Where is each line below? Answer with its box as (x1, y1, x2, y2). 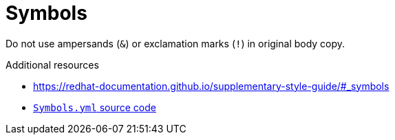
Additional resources (6, 58, 99, 71)
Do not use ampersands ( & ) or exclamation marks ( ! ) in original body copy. (6, 37, 345, 49)
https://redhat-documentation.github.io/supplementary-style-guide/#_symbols (33, 80, 389, 92)
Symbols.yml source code (33, 101, 156, 113)
